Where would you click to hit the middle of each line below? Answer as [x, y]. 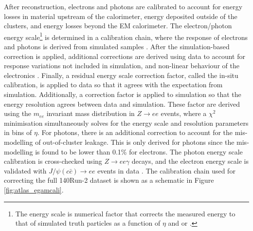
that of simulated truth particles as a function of [88, 223]
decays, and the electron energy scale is [190, 161]
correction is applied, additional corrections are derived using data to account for [125, 56]
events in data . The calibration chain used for [166, 170]
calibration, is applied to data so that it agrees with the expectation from [113, 85]
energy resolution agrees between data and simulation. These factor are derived [122, 104]
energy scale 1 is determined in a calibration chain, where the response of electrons [126, 36]
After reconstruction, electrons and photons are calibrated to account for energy [123, 6]
